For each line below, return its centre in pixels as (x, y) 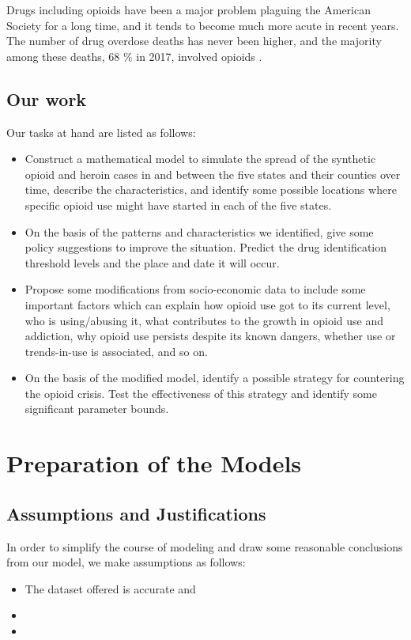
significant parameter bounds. (97, 409)
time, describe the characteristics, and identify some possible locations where (211, 189)
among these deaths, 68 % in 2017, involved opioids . (134, 56)
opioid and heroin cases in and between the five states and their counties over (213, 174)
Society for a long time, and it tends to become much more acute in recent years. (203, 25)
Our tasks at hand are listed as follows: (101, 132)
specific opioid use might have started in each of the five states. (178, 204)
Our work (47, 98)
